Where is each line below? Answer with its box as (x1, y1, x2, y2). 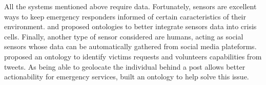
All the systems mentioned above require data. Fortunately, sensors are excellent (4, 1, 257, 11)
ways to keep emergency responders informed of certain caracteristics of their (4, 11, 246, 22)
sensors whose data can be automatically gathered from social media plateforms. (4, 41, 257, 52)
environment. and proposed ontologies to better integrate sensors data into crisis (4, 21, 257, 32)
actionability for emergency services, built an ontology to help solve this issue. (4, 71, 249, 82)
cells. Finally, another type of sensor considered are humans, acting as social (4, 31, 243, 41)
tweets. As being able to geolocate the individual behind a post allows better (4, 61, 245, 72)
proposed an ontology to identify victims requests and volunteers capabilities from (4, 51, 262, 61)
